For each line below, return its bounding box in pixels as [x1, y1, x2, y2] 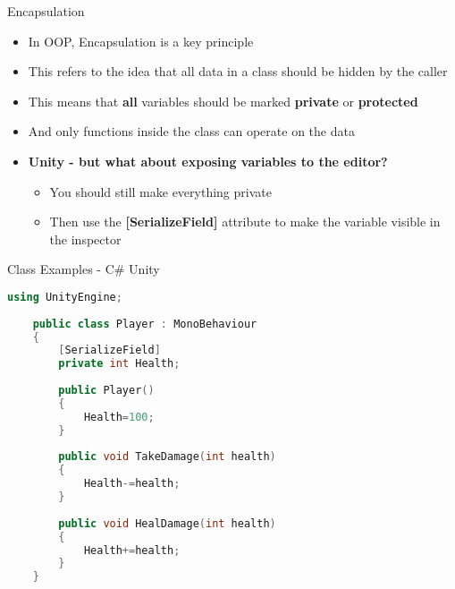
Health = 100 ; [83, 410, 155, 423]
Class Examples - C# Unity [7, 260, 160, 278]
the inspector [49, 229, 122, 248]
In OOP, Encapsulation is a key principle [28, 31, 254, 50]
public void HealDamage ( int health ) [58, 516, 276, 530]
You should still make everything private [49, 182, 272, 201]
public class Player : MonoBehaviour [32, 317, 257, 330]
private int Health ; [58, 357, 181, 371]
